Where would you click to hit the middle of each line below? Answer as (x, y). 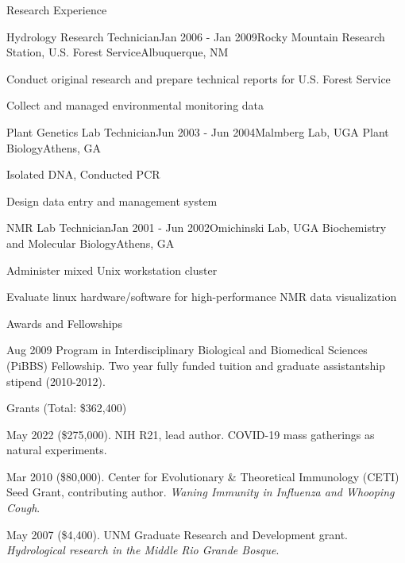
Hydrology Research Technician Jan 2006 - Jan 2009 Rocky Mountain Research (196, 36)
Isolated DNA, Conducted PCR (83, 174)
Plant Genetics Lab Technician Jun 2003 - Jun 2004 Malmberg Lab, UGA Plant (198, 131)
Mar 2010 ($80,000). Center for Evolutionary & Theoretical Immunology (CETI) (203, 476)
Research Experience (57, 10)
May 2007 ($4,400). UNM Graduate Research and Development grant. (177, 534)
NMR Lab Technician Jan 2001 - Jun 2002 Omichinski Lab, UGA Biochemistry (197, 228)
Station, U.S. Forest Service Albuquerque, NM (118, 52)
